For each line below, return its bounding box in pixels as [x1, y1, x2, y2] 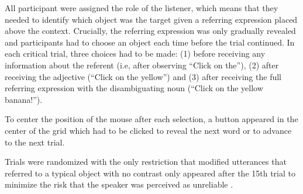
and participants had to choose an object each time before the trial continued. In [5, 36, 295, 48]
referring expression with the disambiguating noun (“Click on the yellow [5, 82, 263, 94]
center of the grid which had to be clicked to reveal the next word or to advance [5, 124, 292, 136]
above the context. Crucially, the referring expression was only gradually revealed [5, 25, 296, 37]
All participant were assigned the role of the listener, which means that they [5, 2, 278, 13]
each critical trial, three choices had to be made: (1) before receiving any [5, 47, 266, 60]
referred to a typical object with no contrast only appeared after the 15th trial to [5, 167, 295, 179]
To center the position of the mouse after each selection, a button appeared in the [5, 113, 298, 125]
